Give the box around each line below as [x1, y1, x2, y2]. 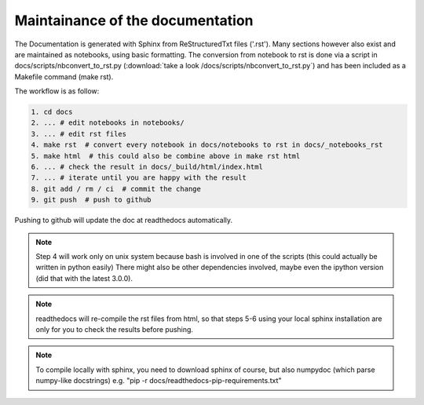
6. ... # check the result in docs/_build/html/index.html [31, 162, 263, 172]
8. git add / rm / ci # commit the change [31, 184, 202, 193]
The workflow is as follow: [14, 86, 100, 96]
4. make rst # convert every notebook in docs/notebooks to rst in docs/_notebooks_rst [31, 140, 384, 149]
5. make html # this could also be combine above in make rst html [31, 151, 301, 160]
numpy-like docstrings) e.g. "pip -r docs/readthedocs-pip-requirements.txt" [35, 376, 282, 385]
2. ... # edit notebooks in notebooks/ [31, 119, 185, 127]
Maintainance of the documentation [14, 12, 254, 29]
